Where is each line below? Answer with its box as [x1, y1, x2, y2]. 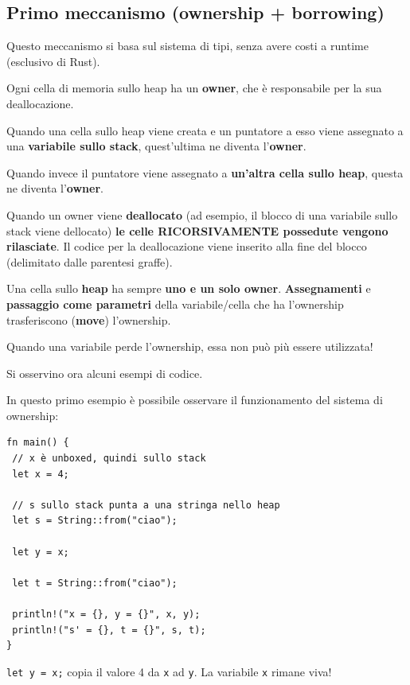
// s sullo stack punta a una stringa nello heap [12, 499, 280, 511]
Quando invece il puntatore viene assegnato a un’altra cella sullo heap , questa [6, 164, 404, 181]
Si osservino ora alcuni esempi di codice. [6, 364, 203, 381]
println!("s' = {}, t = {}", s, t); [12, 624, 206, 636]
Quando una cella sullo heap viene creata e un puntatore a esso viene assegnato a [6, 122, 404, 138]
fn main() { [6, 437, 69, 449]
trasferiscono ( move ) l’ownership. [6, 311, 171, 328]
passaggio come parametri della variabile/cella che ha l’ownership [6, 295, 344, 312]
